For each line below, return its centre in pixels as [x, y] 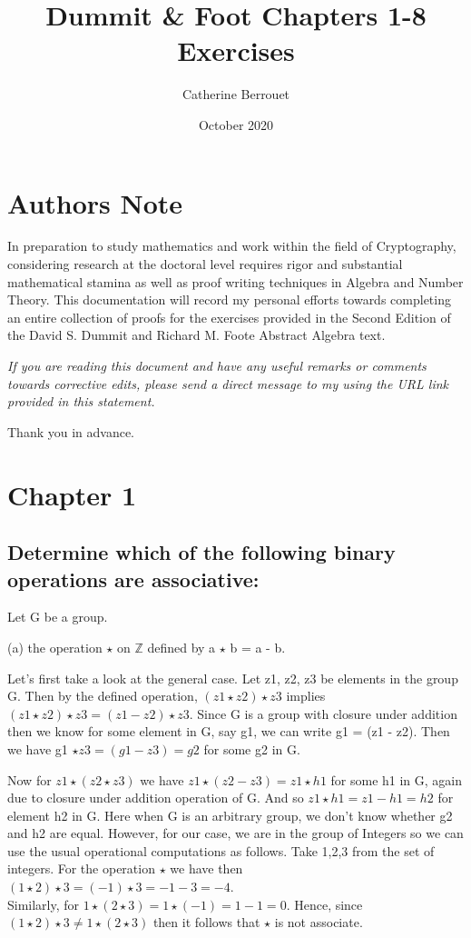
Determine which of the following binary [201, 552]
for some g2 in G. [252, 748]
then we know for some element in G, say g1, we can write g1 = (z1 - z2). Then [229, 731]
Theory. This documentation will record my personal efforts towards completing [229, 299]
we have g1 [38, 748]
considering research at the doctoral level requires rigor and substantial [205, 264]
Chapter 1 [72, 494]
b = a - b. [258, 647]
